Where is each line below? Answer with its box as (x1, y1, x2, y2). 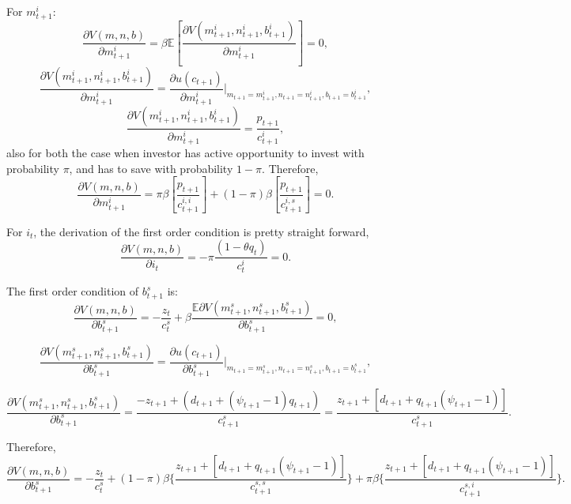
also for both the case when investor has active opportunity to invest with (6, 145, 365, 161)
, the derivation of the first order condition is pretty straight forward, (33, 223, 369, 239)
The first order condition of (6, 283, 139, 299)
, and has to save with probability (69, 160, 233, 176)
